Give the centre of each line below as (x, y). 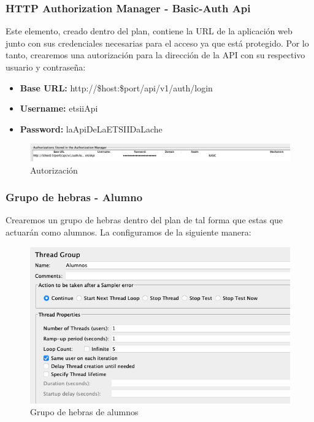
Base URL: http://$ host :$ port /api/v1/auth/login (116, 87)
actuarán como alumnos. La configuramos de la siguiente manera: (128, 232)
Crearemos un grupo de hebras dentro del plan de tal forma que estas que (144, 220)
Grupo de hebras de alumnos (84, 412)
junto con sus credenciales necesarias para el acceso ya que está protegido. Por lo (157, 43)
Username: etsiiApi (59, 108)
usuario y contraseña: (46, 67)
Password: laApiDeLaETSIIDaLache (91, 129)
